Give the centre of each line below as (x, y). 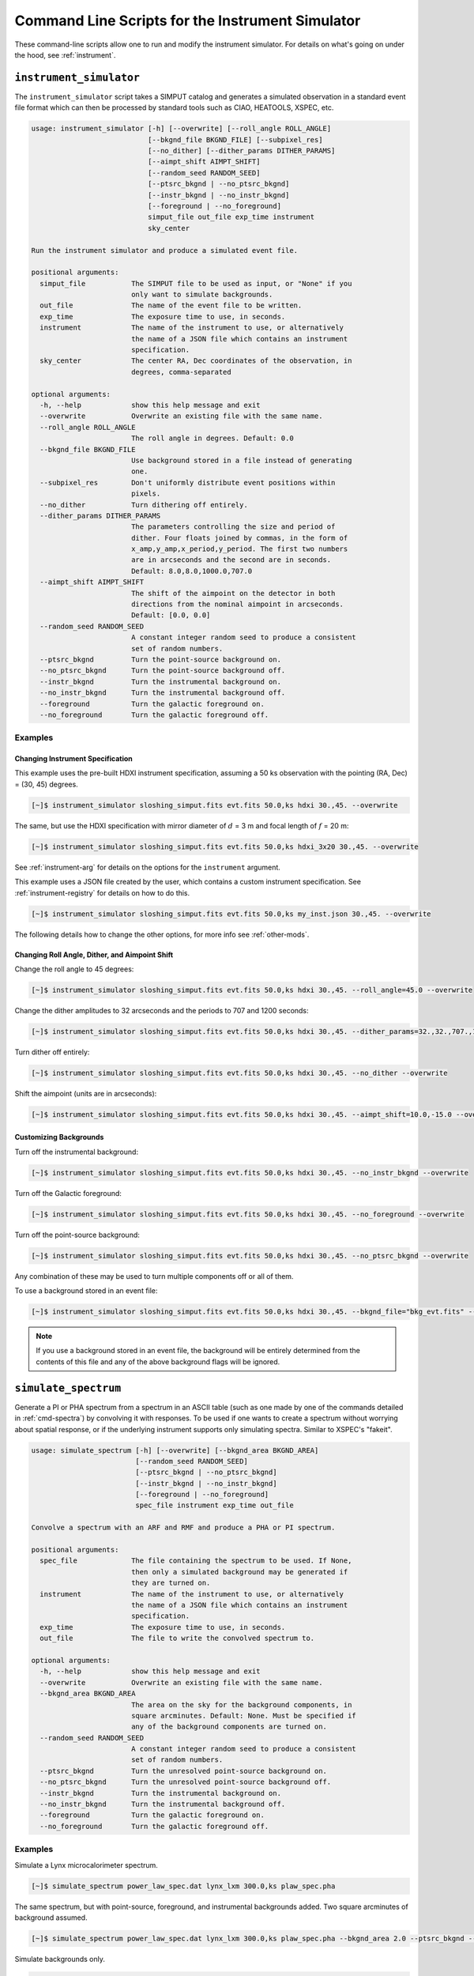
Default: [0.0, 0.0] (171, 615)
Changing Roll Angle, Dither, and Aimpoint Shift (94, 954)
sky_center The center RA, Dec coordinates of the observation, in (196, 361)
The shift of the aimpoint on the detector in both (233, 593)
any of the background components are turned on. (229, 1727)
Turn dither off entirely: (52, 1052)
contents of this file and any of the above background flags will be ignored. (158, 1361)
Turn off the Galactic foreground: (68, 1193)
